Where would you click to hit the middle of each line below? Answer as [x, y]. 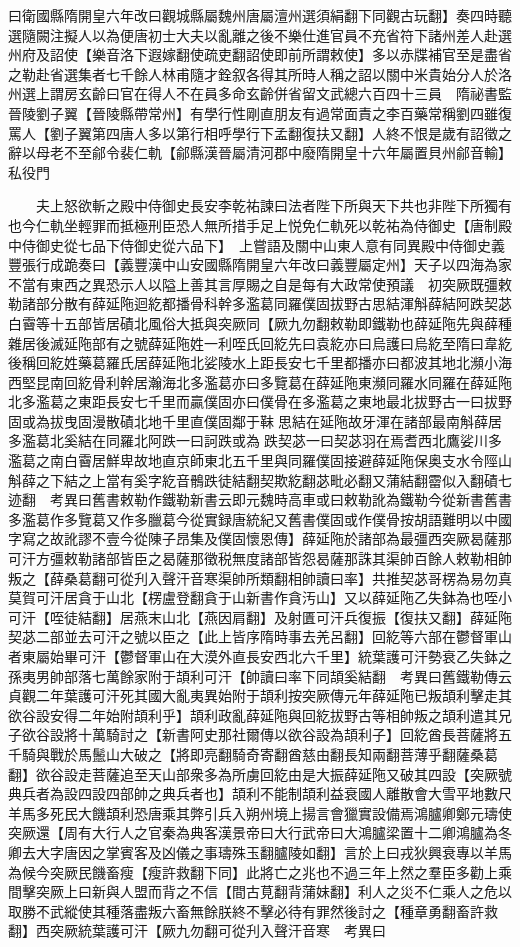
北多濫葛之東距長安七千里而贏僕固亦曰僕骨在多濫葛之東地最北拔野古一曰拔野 [260, 401]
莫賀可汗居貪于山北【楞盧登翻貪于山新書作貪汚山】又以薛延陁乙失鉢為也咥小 [260, 597]
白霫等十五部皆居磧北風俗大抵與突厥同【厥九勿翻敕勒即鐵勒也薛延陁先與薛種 [260, 322]
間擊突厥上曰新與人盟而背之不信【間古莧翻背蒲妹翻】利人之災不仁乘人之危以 [260, 891]
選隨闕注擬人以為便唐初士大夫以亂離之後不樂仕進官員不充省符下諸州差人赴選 [260, 34]
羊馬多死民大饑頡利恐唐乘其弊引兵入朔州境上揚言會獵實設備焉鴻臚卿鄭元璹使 [260, 812]
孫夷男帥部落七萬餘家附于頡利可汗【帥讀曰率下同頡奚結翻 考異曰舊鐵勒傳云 [260, 675]
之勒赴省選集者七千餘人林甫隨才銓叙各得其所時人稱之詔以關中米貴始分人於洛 [260, 73]
